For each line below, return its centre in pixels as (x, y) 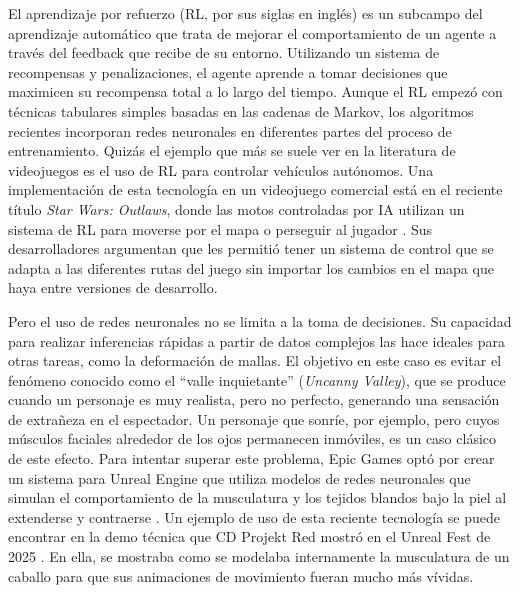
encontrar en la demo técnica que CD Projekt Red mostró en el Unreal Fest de (249, 536)
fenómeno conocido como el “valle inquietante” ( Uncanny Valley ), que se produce (257, 379)
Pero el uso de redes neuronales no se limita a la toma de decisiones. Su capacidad (260, 320)
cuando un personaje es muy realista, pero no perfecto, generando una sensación (254, 399)
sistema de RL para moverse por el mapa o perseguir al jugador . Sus (220, 228)
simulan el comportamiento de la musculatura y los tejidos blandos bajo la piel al (257, 497)
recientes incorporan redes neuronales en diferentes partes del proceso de (230, 130)
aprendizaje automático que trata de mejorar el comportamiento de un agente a (252, 32)
